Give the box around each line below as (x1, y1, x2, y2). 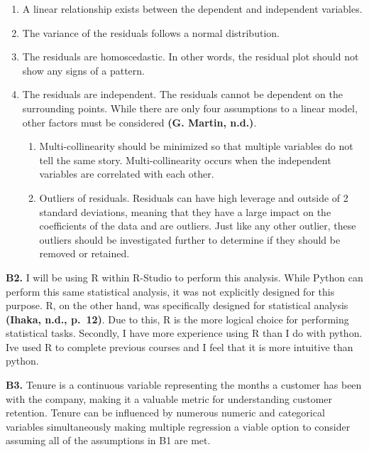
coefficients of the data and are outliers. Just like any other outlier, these (39, 218, 356, 233)
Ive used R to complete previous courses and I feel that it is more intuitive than (6, 339, 353, 354)
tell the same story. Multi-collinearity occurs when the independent (39, 152, 331, 167)
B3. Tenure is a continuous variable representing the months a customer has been (6, 377, 362, 392)
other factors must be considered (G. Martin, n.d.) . (22, 114, 257, 129)
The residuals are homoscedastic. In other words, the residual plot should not (22, 49, 359, 64)
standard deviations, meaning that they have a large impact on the (39, 204, 331, 219)
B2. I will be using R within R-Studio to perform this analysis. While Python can (6, 269, 363, 284)
